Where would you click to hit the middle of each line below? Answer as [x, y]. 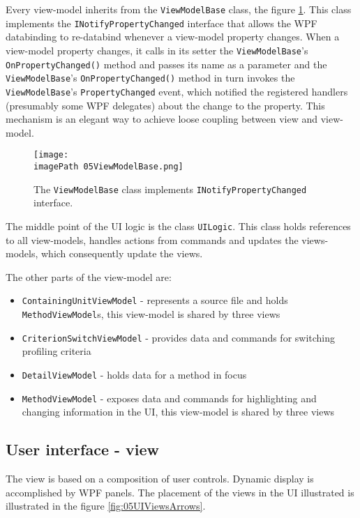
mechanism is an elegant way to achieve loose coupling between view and [162, 119]
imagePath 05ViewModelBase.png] [108, 166]
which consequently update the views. [122, 253]
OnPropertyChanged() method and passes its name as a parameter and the [166, 64]
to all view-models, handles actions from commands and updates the [152, 239]
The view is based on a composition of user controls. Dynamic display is [160, 478]
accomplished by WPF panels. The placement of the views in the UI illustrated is [180, 492]
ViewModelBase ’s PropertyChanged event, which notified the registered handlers [177, 91]
